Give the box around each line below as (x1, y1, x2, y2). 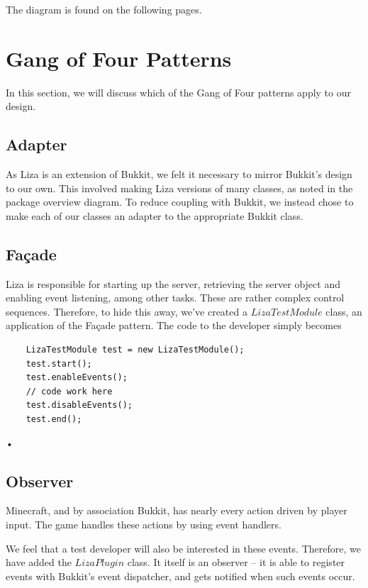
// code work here (26, 386, 113, 396)
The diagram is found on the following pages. (6, 2, 202, 16)
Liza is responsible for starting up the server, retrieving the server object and (6, 276, 340, 291)
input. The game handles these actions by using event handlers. (6, 517, 281, 532)
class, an (325, 304, 362, 318)
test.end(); (26, 414, 82, 425)
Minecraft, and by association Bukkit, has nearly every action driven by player (6, 503, 347, 518)
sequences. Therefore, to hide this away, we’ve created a (6, 304, 247, 318)
